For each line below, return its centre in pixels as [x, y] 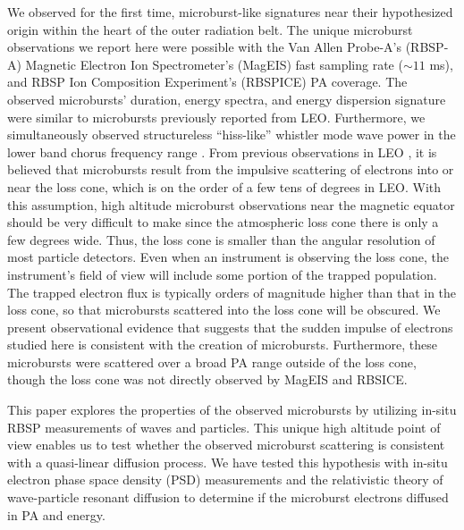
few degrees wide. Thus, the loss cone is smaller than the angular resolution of [221, 239]
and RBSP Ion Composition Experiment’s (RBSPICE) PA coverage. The [207, 82]
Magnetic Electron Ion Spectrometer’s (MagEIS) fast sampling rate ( [214, 64]
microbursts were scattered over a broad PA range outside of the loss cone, [212, 362]
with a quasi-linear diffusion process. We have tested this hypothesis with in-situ [228, 462]
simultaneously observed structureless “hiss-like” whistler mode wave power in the [232, 135]
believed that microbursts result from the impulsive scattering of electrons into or [231, 169]
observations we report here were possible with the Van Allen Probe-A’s [205, 47]
